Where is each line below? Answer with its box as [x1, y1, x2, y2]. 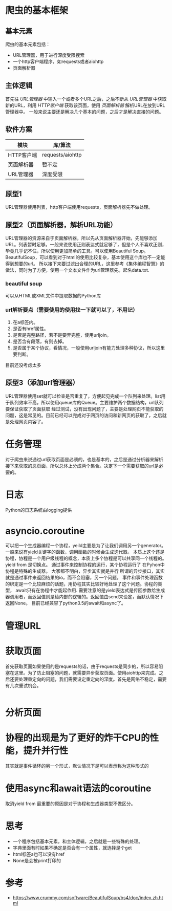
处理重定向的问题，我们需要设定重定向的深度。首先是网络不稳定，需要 [18, 676, 167, 682]
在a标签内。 [12, 319, 38, 325]
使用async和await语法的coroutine [5, 783, 152, 794]
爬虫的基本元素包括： [5, 41, 50, 47]
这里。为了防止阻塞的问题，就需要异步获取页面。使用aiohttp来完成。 [14, 669, 159, 676]
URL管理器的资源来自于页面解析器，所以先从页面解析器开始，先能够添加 [5, 235, 158, 241]
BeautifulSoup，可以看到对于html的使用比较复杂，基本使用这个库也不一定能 [5, 254, 165, 261]
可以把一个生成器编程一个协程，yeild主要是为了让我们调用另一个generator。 [5, 543, 166, 549]
